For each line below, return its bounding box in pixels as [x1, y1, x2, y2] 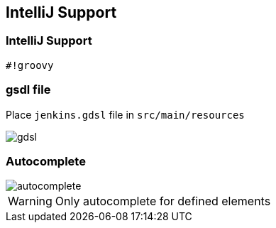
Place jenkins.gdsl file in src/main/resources [6, 108, 245, 121]
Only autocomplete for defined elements [55, 194, 271, 209]
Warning [8, 194, 53, 209]
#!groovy [6, 59, 54, 71]
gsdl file [6, 82, 51, 97]
